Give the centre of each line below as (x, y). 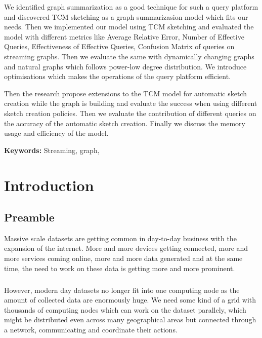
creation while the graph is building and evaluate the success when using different (131, 103)
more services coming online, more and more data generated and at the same (123, 258)
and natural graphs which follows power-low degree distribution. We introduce (125, 66)
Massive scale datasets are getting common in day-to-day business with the (120, 238)
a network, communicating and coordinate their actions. (91, 330)
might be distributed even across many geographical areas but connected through (130, 320)
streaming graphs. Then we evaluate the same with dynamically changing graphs (129, 56)
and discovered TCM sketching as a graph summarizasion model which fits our (126, 16)
